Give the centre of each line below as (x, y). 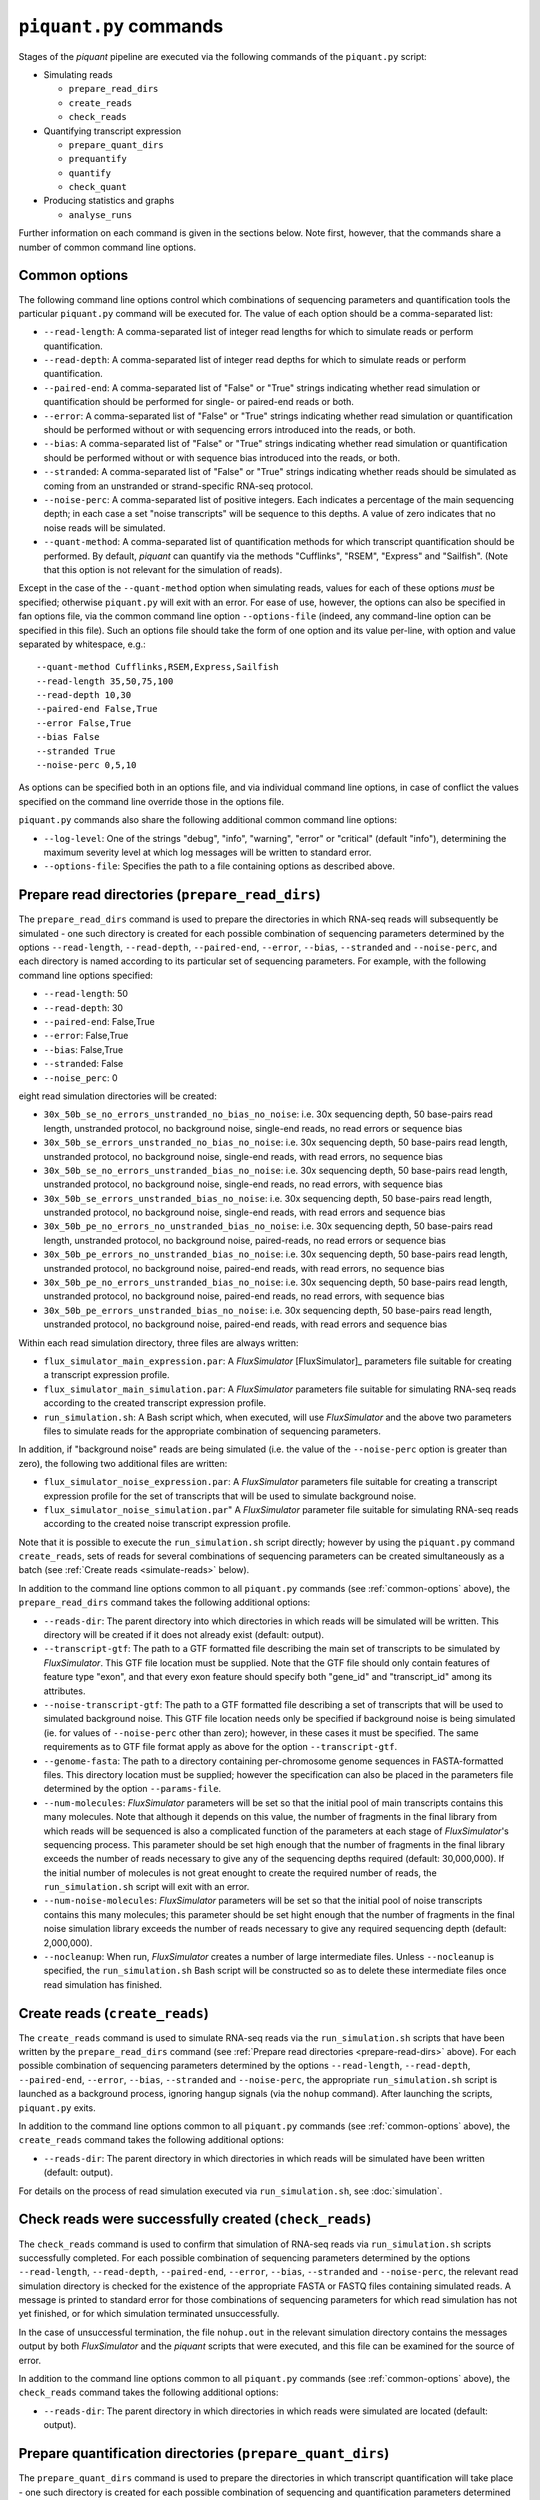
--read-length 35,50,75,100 (105, 681)
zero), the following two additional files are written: (123, 1463)
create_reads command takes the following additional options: (151, 2140)
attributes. (64, 1691)
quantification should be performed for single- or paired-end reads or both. (199, 402)
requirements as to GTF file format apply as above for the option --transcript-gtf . (220, 1747)
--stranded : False (83, 1064)
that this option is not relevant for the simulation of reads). (163, 569)
